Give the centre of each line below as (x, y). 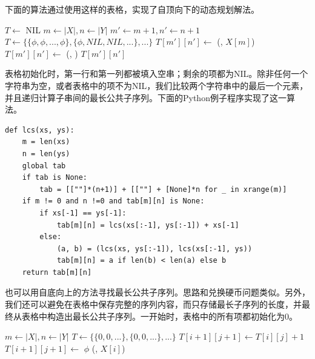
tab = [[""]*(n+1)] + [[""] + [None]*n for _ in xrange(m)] (163, 189)
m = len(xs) (46, 142)
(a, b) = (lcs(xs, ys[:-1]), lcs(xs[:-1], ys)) (154, 249)
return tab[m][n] (57, 272)
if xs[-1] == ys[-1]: (83, 213)
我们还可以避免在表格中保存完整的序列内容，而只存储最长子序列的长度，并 (153, 304)
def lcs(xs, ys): (40, 130)
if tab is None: (55, 178)
